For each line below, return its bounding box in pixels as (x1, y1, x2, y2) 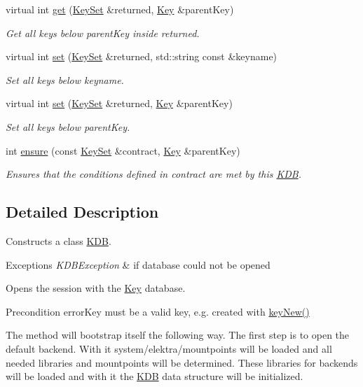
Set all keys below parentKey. (6, 119, 130, 134)
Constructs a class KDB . (6, 233, 111, 248)
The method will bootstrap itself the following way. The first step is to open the (6, 328, 350, 342)
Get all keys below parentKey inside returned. (6, 25, 200, 40)
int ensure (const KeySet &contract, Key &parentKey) (6, 143, 240, 157)
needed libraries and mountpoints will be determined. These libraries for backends (6, 355, 358, 370)
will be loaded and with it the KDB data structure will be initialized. (6, 369, 303, 384)
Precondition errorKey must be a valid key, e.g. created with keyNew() (6, 304, 310, 318)
